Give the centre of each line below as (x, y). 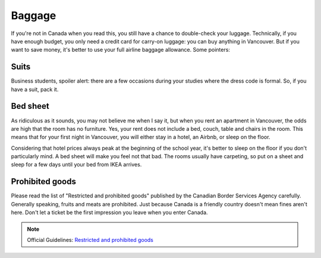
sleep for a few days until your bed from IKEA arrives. (76, 165)
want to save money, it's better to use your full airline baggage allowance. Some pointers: (120, 50)
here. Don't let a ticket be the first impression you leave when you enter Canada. (109, 213)
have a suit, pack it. (35, 89)
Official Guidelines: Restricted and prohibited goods (90, 240)
